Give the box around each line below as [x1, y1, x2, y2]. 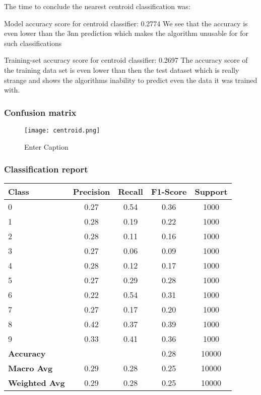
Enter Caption [24, 141, 69, 152]
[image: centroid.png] [24, 126, 100, 134]
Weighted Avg [8, 377, 65, 389]
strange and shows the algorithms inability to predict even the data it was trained [4, 74, 257, 85]
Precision [73, 186, 110, 198]
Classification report [4, 163, 88, 175]
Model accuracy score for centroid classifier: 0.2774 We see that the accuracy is [4, 18, 248, 28]
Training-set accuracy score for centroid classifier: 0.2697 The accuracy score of [4, 55, 248, 65]
